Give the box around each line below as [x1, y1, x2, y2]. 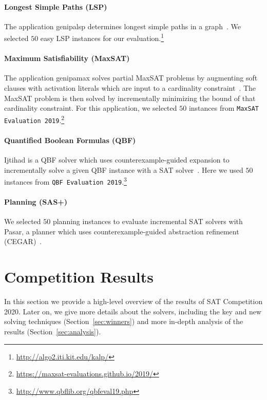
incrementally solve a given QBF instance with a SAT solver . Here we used [4, 164, 243, 175]
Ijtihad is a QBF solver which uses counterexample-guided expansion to [4, 154, 230, 165]
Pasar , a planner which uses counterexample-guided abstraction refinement [4, 226, 239, 236]
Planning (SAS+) [4, 196, 68, 207]
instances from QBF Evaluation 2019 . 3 [4, 175, 127, 187]
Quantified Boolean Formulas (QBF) [4, 134, 136, 145]
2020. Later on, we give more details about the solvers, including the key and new [4, 306, 262, 316]
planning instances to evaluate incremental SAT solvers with [52, 216, 243, 227]
